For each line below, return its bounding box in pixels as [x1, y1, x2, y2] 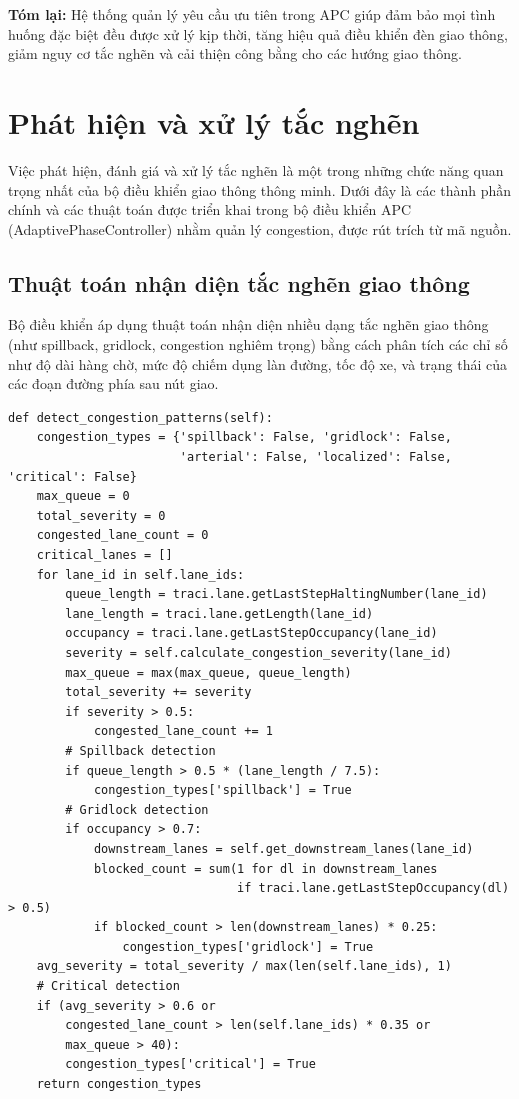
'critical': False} [8, 469, 137, 484]
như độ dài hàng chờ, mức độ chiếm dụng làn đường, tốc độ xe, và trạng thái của [8, 353, 508, 374]
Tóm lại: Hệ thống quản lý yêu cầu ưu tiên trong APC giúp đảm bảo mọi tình [8, 4, 496, 24]
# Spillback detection [65, 743, 216, 758]
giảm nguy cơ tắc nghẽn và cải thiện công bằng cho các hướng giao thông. [8, 43, 462, 64]
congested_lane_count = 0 [36, 528, 209, 543]
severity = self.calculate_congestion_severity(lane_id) [65, 645, 452, 660]
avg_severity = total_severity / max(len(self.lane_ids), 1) [36, 959, 452, 974]
